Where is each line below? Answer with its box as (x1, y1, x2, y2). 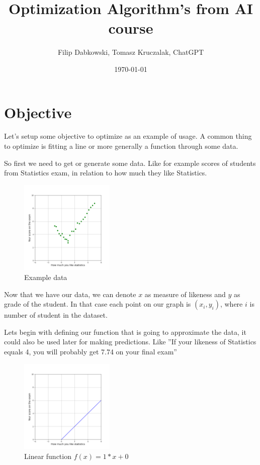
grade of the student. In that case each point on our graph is (4, 299, 191, 309)
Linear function (24, 450, 71, 461)
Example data (24, 272, 67, 282)
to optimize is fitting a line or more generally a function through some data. (4, 141, 238, 151)
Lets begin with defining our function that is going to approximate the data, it (4, 326, 246, 337)
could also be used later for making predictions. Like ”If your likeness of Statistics (4, 336, 256, 347)
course (108, 18, 153, 38)
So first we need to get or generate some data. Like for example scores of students (4, 157, 256, 168)
